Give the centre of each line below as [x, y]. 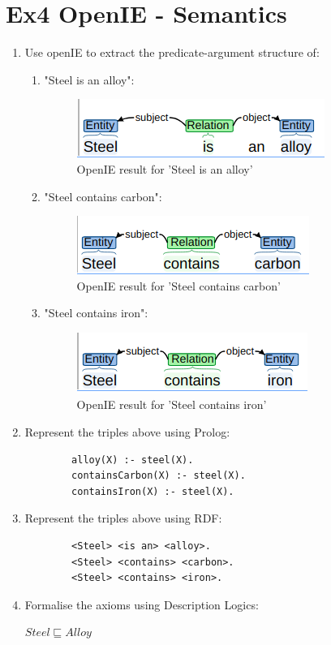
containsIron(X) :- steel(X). [153, 491]
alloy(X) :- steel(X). [133, 460]
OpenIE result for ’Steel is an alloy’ [165, 168]
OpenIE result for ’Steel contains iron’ [172, 404]
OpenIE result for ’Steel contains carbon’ [178, 285]
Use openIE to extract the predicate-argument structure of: [172, 52]
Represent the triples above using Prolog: [127, 432]
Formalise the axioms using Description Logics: [142, 604]
